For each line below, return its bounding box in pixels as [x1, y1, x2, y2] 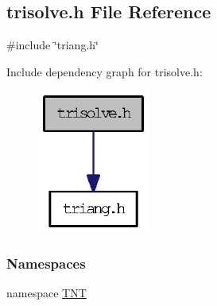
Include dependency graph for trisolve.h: [6, 63, 203, 79]
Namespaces [6, 253, 86, 273]
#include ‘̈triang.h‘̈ [6, 37, 99, 53]
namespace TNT [6, 285, 87, 301]
